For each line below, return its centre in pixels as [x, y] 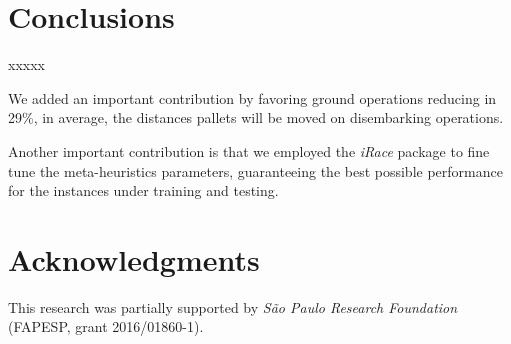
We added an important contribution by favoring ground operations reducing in [252, 97]
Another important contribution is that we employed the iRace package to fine [249, 150]
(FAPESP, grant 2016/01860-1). [106, 326]
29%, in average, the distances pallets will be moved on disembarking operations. [256, 117]
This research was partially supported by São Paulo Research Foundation [233, 306]
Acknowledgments [134, 258]
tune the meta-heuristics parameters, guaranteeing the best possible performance [255, 170]
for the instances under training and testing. [143, 190]
